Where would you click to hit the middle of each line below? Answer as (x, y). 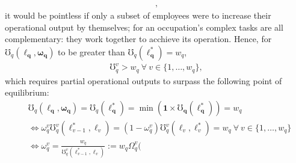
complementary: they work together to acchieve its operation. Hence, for (138, 39)
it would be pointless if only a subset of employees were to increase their (138, 15)
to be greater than (91, 51)
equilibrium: (27, 92)
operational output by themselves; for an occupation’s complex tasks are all (144, 27)
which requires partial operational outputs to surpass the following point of (143, 80)
